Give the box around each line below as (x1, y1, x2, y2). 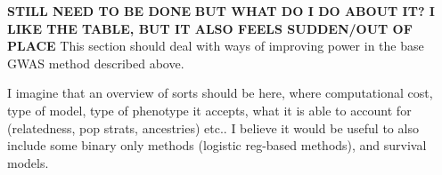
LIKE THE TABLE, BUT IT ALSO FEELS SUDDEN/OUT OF (7, 19, 413, 37)
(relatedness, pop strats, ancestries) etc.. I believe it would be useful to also (7, 118, 419, 137)
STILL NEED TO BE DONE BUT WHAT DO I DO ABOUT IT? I (7, 2, 435, 20)
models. (7, 153, 49, 171)
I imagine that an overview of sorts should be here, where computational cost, (7, 84, 433, 102)
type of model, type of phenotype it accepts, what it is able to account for (7, 100, 412, 119)
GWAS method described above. (7, 53, 184, 72)
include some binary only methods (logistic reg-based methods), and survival (7, 136, 427, 155)
